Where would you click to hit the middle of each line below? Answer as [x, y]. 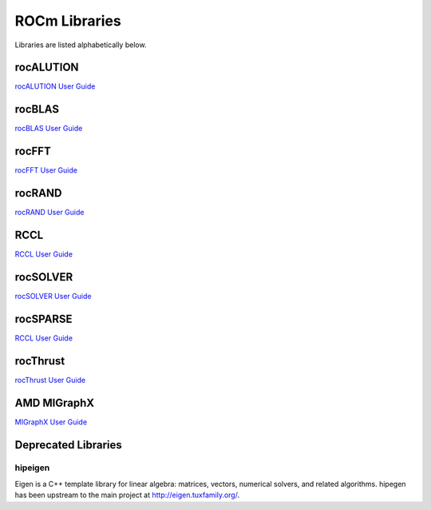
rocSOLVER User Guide [53, 296]
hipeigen [32, 468]
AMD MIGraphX [55, 402]
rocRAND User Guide [49, 213]
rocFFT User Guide [46, 170]
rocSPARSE [43, 319]
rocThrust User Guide [50, 380]
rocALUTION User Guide [55, 86]
